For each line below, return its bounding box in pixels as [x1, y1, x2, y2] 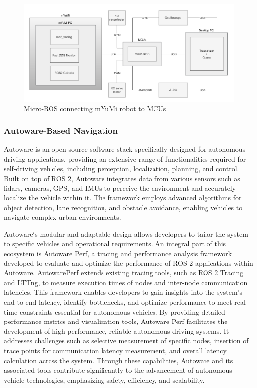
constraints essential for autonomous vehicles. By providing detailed [19, 306, 225, 317]
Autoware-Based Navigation [4, 124, 118, 136]
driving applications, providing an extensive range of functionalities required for [4, 153, 246, 164]
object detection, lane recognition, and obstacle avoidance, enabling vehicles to [4, 202, 243, 212]
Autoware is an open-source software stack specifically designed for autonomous [4, 144, 246, 154]
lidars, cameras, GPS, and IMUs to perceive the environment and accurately [4, 183, 236, 193]
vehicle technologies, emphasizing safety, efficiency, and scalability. [4, 374, 205, 385]
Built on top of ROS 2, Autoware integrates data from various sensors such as [4, 173, 240, 183]
